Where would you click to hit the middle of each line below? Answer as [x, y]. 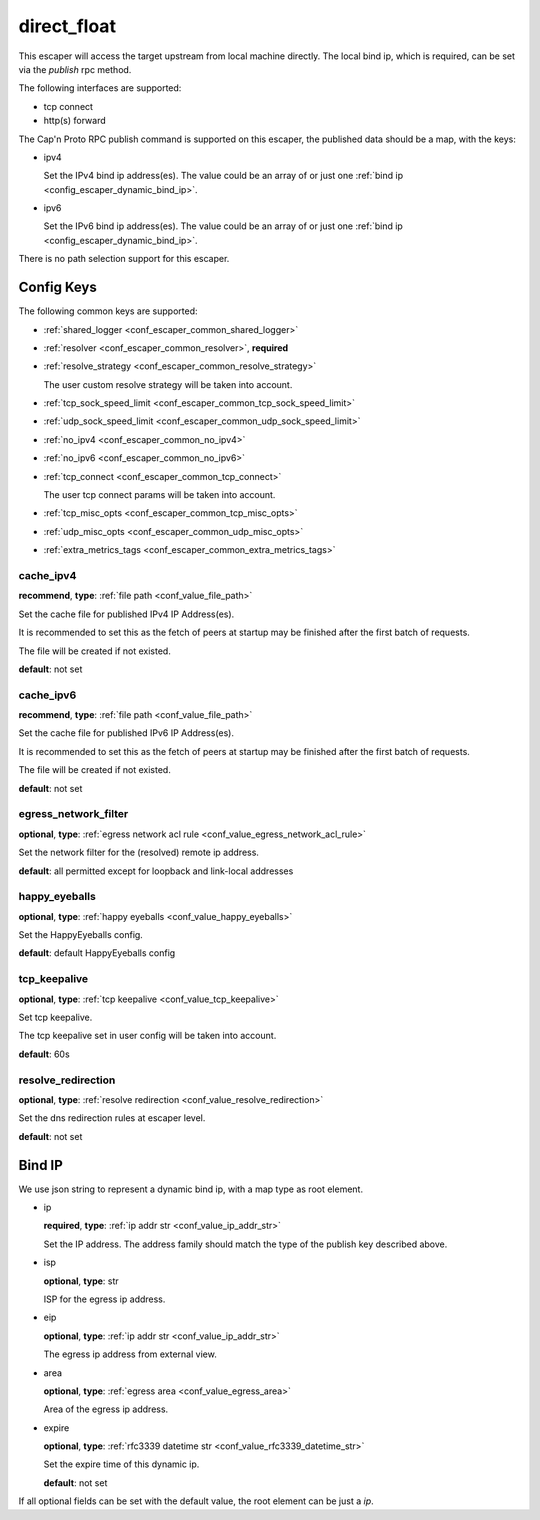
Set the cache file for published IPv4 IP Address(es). [126, 614]
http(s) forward [75, 121]
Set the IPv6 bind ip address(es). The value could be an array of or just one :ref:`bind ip [223, 226]
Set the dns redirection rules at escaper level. [112, 1118]
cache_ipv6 [47, 695]
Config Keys [57, 287]
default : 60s [44, 1054]
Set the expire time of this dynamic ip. [121, 1464]
